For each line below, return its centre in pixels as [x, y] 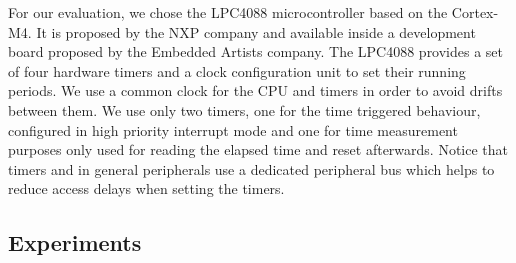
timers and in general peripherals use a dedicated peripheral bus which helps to [251, 168]
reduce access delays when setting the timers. [146, 188]
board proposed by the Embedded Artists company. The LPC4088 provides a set [256, 51]
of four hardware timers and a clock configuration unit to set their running [237, 70]
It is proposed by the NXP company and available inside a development [256, 31]
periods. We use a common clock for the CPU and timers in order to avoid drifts [255, 90]
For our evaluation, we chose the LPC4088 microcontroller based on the [228, 12]
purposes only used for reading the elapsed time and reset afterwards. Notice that [258, 149]
